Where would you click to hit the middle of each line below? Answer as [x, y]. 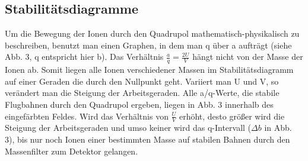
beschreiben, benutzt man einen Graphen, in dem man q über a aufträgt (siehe [148, 45]
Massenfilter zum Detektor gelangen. [72, 151]
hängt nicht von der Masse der [248, 57]
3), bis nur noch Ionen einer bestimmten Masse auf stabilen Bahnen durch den [147, 139]
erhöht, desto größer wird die [232, 116]
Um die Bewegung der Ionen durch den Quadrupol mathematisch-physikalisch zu [152, 33]
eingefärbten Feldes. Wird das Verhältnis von [87, 116]
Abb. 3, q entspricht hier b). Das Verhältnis [84, 57]
